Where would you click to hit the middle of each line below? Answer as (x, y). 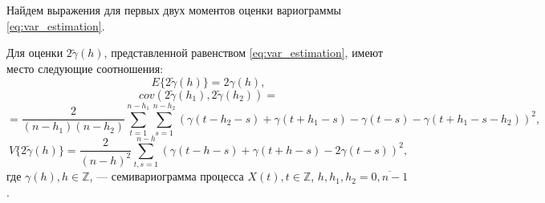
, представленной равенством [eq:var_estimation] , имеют (244, 53)
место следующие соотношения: (85, 68)
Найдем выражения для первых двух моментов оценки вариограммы (174, 10)
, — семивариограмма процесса (167, 176)
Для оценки (35, 53)
